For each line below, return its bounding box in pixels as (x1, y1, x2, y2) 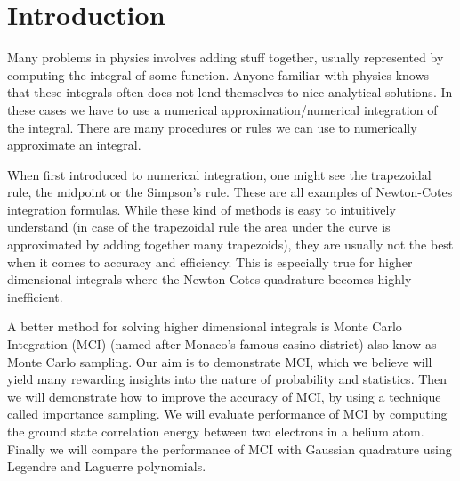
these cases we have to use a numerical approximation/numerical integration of (7, 100, 438, 118)
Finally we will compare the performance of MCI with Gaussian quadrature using (7, 439, 452, 458)
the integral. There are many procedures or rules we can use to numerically (7, 118, 417, 136)
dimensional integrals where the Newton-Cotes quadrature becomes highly (7, 270, 412, 289)
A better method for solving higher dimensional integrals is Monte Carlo (7, 317, 402, 336)
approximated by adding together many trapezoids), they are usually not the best (7, 235, 454, 254)
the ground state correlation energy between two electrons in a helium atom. (7, 422, 424, 440)
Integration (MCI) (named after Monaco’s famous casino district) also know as (7, 335, 437, 354)
